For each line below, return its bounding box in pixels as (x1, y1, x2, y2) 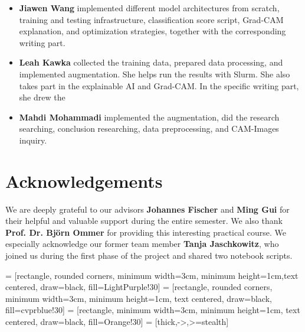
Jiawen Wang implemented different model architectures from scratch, (19, 2, 280, 14)
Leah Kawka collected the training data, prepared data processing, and (19, 56, 283, 69)
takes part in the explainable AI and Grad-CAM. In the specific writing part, (19, 79, 299, 92)
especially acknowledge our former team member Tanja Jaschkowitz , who (5, 237, 279, 250)
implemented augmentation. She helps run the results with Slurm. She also (19, 67, 290, 80)
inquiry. (19, 134, 47, 146)
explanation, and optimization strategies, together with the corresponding (19, 25, 286, 37)
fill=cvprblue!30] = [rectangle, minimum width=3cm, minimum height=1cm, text (5, 304, 300, 316)
